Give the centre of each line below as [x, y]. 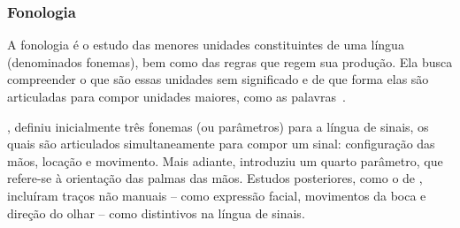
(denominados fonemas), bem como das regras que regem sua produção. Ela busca [230, 61]
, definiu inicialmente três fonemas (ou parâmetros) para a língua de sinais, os [218, 126]
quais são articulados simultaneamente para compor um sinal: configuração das [221, 144]
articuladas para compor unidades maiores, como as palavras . [176, 96]
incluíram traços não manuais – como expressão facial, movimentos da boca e [217, 195]
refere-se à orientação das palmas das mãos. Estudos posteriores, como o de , [215, 178]
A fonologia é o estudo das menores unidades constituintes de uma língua [206, 45]
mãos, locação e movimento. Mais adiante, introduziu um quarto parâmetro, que [225, 160]
